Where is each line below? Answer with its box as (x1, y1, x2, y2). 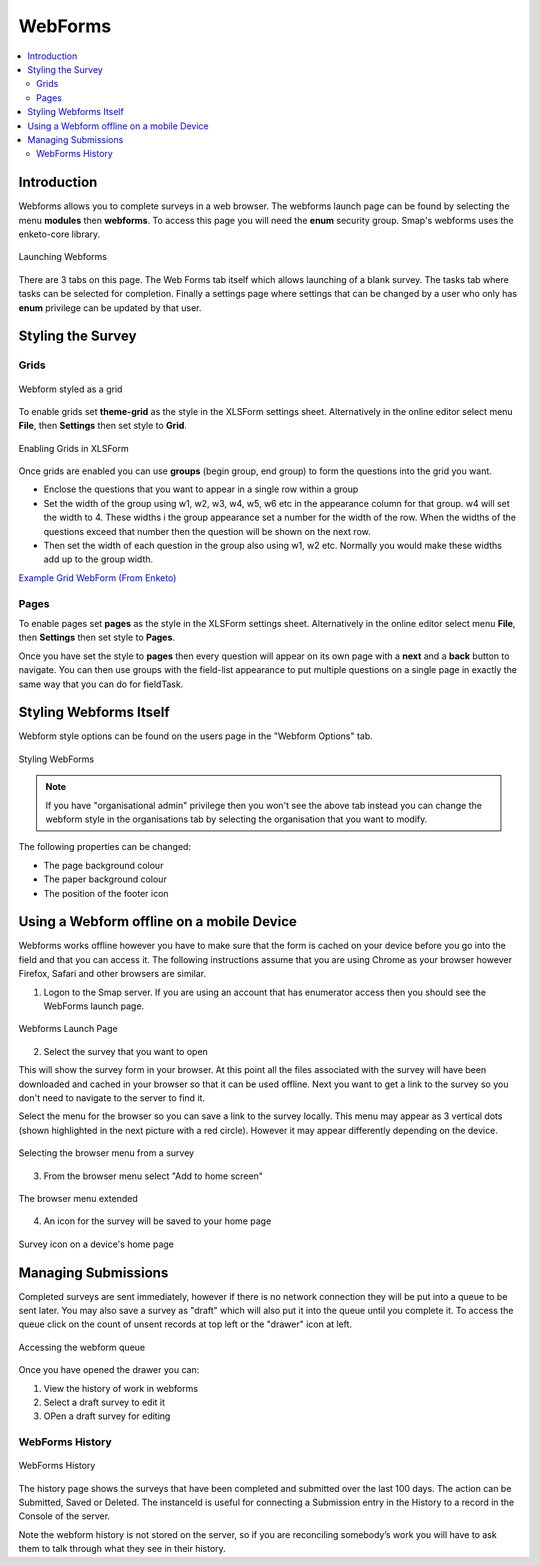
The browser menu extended (18, 1192, 139, 1204)
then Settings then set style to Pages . (18, 631, 175, 644)
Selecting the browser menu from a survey (18, 1147, 195, 1159)
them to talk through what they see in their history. (18, 1543, 227, 1555)
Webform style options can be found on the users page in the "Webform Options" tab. (18, 730, 374, 742)
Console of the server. (18, 1510, 110, 1522)
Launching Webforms (18, 251, 107, 263)
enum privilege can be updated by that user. (18, 301, 202, 314)
